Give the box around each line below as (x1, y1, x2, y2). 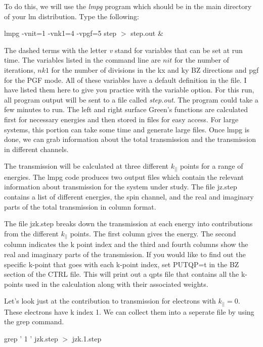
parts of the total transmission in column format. (4, 201, 156, 212)
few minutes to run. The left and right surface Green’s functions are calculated (4, 104, 248, 115)
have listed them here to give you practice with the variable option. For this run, (4, 84, 254, 95)
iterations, (4, 64, 35, 75)
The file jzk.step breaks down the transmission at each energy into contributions (4, 218, 253, 229)
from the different (4, 228, 59, 238)
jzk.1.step (72, 333, 102, 343)
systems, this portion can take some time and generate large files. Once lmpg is (4, 124, 250, 134)
